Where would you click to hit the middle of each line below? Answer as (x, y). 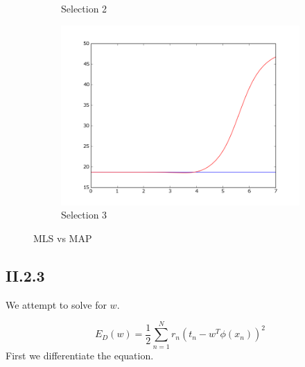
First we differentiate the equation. (80, 355)
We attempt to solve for (56, 304)
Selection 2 (84, 8)
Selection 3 (84, 215)
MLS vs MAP (63, 238)
